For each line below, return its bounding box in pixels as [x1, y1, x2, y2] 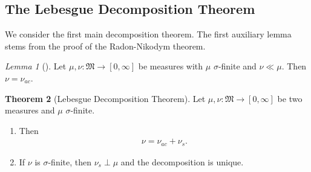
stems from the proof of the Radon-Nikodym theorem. [5, 39, 206, 52]
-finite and [218, 60, 257, 72]
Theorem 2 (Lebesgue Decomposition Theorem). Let [5, 92, 206, 104]
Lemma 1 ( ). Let [5, 60, 67, 72]
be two [277, 92, 303, 104]
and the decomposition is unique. [120, 155, 244, 168]
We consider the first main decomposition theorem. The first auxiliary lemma [5, 28, 292, 40]
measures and [5, 104, 55, 116]
